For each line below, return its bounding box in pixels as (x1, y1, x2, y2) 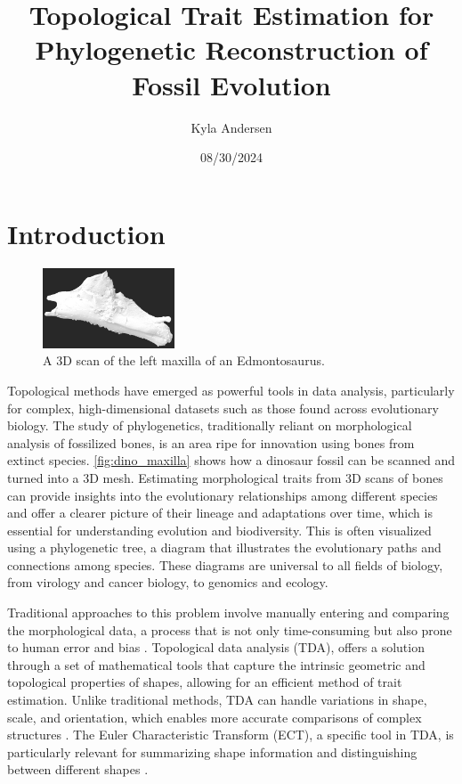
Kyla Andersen (190, 118, 272, 136)
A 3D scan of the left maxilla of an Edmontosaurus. (43, 351, 325, 370)
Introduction (7, 215, 166, 251)
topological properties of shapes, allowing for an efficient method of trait (7, 673, 402, 691)
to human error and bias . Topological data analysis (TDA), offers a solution (7, 638, 425, 657)
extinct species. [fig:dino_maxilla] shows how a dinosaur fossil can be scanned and (7, 451, 456, 470)
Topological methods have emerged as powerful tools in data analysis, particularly (7, 380, 455, 399)
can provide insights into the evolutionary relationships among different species (7, 486, 438, 504)
